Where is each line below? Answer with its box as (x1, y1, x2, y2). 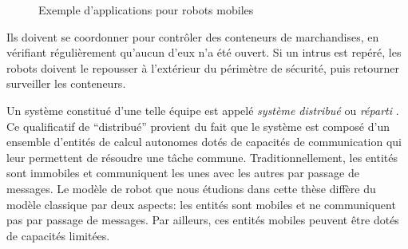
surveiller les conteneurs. (6, 75, 126, 92)
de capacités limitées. (6, 227, 110, 243)
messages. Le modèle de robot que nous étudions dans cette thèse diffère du (6, 180, 376, 196)
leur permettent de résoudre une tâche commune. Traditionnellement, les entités (6, 148, 398, 165)
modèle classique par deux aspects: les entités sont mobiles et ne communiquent (6, 196, 396, 212)
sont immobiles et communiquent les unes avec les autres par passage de (6, 164, 359, 181)
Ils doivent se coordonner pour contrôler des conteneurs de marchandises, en (6, 28, 379, 45)
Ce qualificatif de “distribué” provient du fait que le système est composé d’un (6, 117, 390, 134)
